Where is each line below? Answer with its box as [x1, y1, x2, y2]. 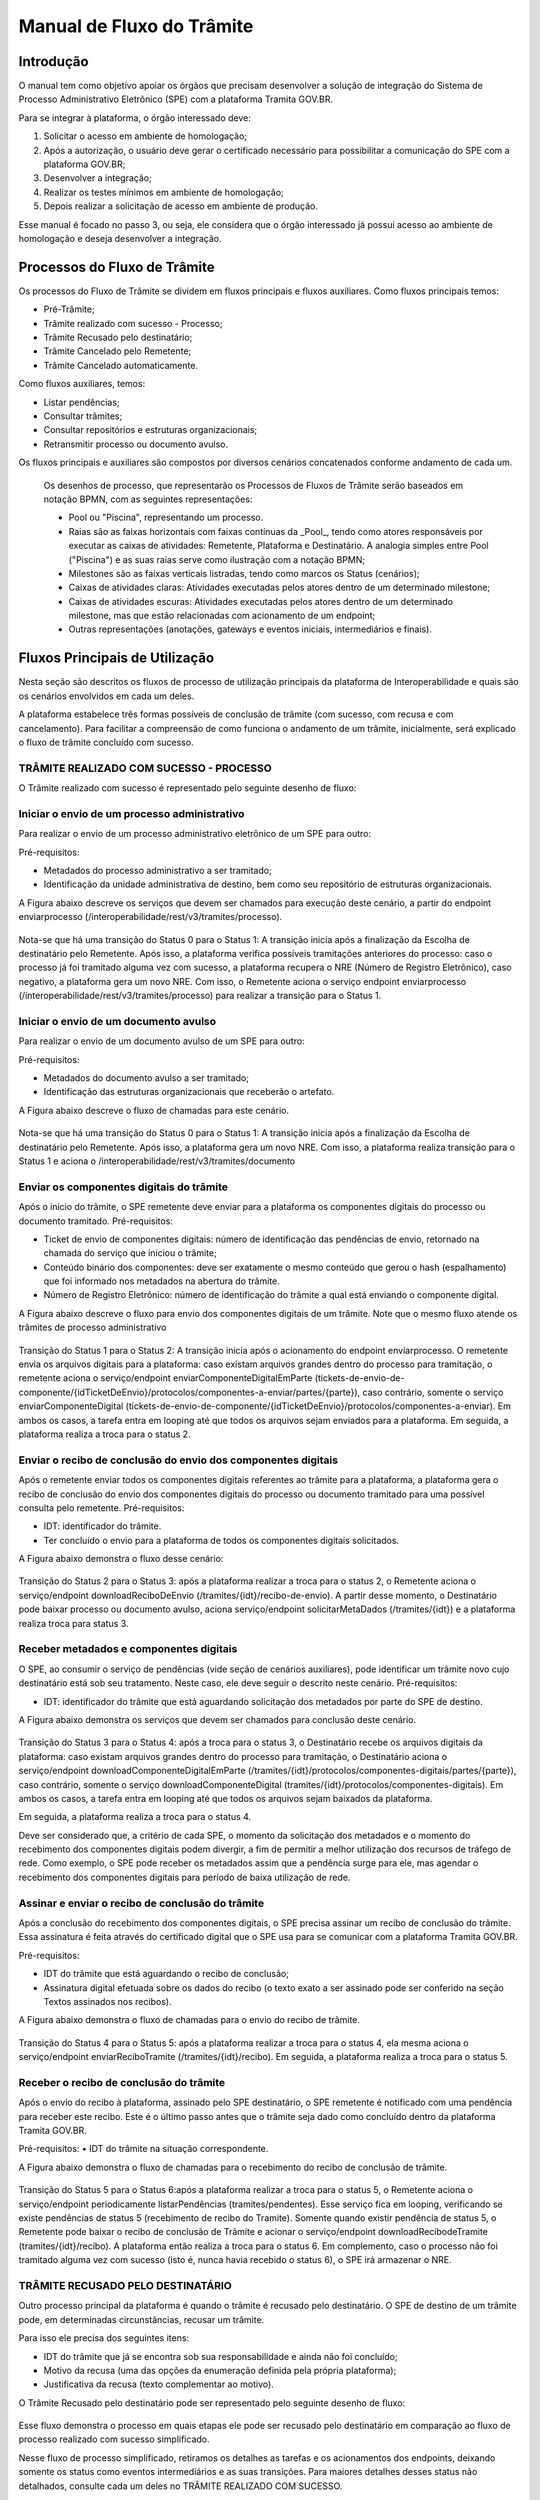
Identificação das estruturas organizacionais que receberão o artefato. [43, 1086, 335, 1098]
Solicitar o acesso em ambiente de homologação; [43, 130, 248, 142]
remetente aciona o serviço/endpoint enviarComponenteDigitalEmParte [18, 1372, 313, 1384]
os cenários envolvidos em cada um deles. [18, 690, 195, 702]
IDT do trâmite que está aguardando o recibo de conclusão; [43, 1968, 290, 1980]
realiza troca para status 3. [18, 1617, 129, 1629]
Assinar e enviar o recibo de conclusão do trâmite [18, 1896, 265, 1910]
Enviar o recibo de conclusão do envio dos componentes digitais [18, 1453, 339, 1467]
